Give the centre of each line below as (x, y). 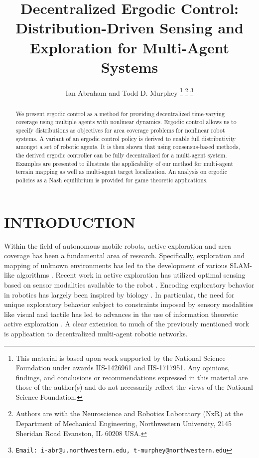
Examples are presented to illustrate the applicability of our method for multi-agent (125, 163)
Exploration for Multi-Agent (129, 47)
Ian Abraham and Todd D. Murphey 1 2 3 (129, 92)
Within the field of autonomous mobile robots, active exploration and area (118, 245)
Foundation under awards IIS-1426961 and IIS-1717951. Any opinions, (123, 368)
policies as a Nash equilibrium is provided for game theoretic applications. (112, 180)
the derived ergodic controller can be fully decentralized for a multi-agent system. (121, 155)
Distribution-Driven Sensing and (129, 28)
